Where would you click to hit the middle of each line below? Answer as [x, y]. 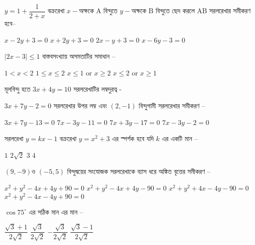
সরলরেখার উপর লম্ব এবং [80, 106]
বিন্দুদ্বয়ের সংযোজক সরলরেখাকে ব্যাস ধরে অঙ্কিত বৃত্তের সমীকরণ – [139, 171]
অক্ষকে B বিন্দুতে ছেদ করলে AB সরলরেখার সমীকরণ [191, 11]
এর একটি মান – [180, 138]
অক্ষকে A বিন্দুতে [98, 11]
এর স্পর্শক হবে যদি [133, 138]
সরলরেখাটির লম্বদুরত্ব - [97, 89]
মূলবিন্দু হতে [17, 89]
